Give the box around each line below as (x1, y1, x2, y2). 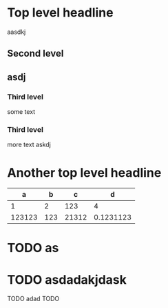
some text (7, 108, 36, 116)
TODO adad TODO (7, 295, 60, 303)
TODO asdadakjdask (7, 271, 127, 287)
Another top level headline (7, 164, 162, 180)
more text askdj (7, 140, 52, 149)
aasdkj (7, 28, 26, 36)
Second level (7, 48, 64, 59)
